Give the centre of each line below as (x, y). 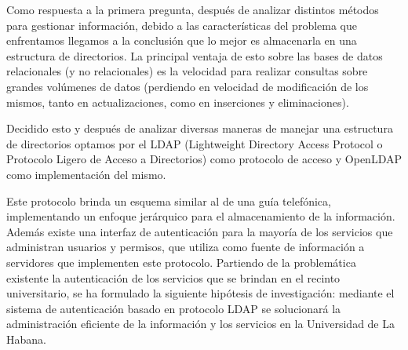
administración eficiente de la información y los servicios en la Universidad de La (200, 324)
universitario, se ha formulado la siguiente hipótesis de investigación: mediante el (200, 293)
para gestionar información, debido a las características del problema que (182, 25)
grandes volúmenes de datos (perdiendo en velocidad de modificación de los (188, 86)
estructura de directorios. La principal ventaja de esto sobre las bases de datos (195, 55)
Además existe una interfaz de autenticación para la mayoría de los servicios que (200, 231)
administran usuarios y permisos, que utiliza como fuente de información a (186, 247)
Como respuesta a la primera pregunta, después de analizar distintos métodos (193, 9)
